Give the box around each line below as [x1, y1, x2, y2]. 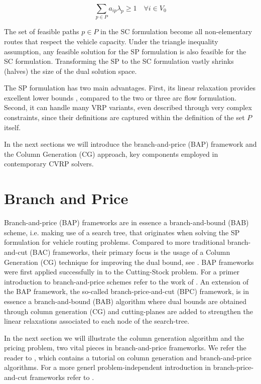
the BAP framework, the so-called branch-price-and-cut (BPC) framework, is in [4, 286, 249, 297]
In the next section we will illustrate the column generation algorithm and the [4, 332, 244, 343]
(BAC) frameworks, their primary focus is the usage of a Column [30, 246, 230, 257]
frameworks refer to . [30, 372, 94, 382]
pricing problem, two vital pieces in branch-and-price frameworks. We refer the [4, 342, 246, 353]
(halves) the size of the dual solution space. [4, 65, 137, 76]
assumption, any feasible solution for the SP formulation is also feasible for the [4, 46, 246, 56]
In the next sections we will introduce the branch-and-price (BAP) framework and [4, 139, 257, 149]
